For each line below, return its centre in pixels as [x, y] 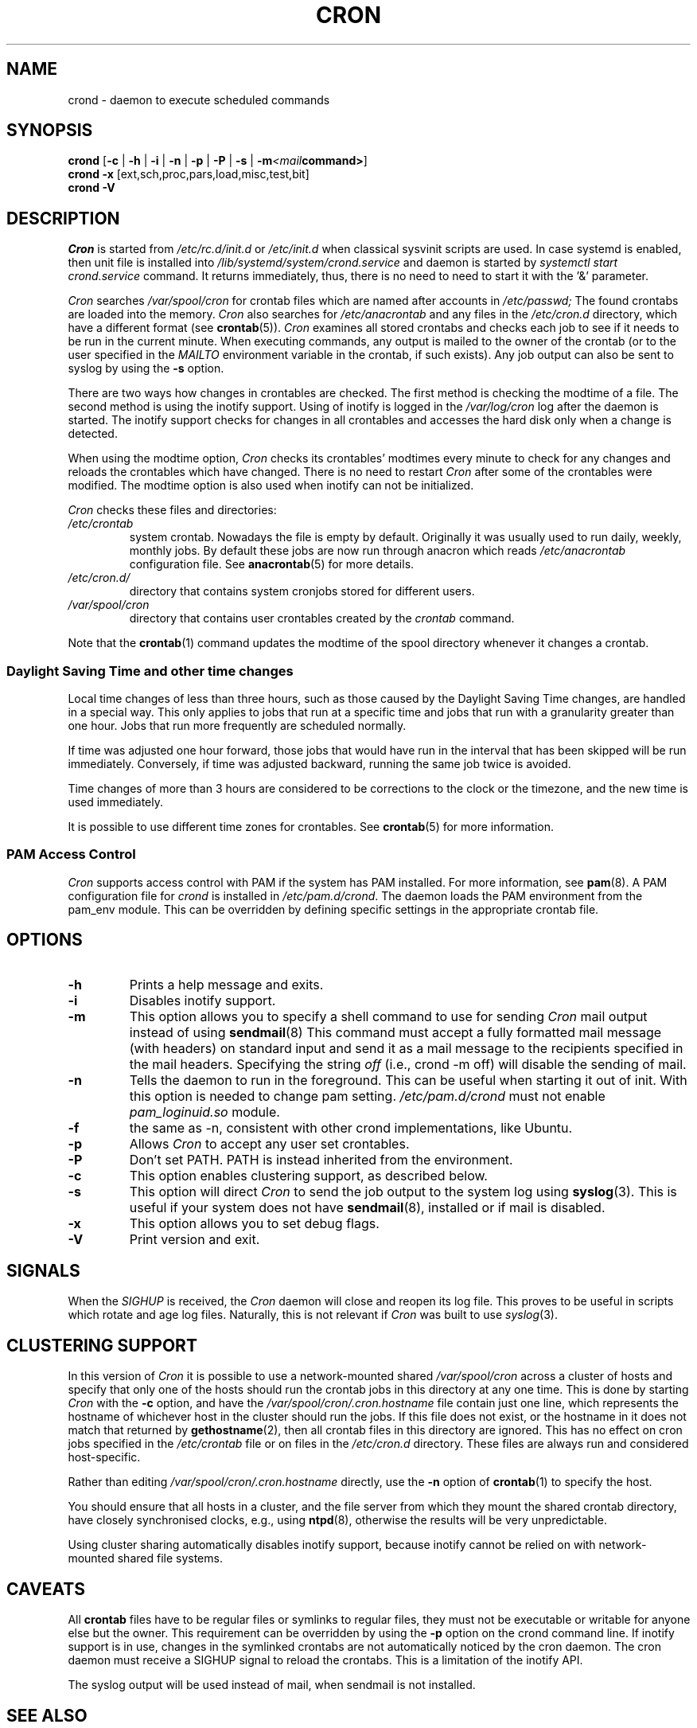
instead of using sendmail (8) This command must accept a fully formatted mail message [395, 1032]
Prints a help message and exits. [226, 984]
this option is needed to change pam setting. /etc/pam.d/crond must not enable [367, 1096]
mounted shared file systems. [145, 1558]
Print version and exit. [195, 1239]
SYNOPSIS [50, 131]
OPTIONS [45, 940]
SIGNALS [43, 1271]
